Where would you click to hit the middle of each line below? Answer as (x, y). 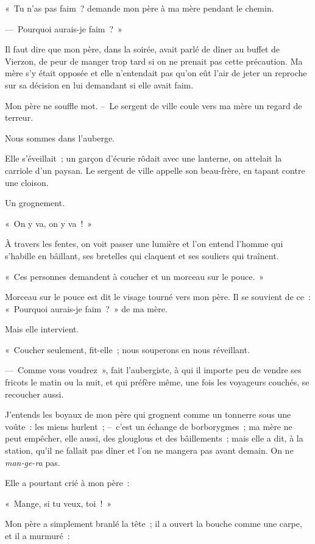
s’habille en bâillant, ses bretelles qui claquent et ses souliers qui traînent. (142, 255)
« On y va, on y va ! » (49, 223)
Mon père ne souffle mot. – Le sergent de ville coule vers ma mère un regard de (154, 105)
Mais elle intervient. (42, 329)
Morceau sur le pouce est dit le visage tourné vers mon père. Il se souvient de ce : (158, 297)
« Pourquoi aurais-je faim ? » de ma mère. (86, 308)
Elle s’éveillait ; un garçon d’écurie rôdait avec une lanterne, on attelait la (143, 158)
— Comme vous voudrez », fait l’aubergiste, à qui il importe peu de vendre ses (153, 370)
